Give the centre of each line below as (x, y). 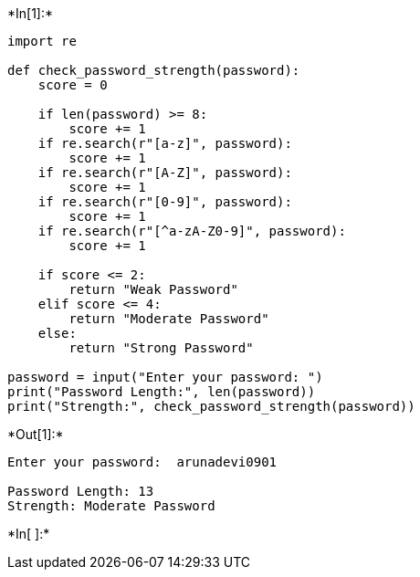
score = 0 (73, 85)
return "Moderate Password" (169, 319)
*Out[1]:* (36, 434)
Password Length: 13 (81, 491)
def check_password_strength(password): (154, 70)
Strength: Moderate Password (111, 506)
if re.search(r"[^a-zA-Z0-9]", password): (192, 231)
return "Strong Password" (161, 348)
